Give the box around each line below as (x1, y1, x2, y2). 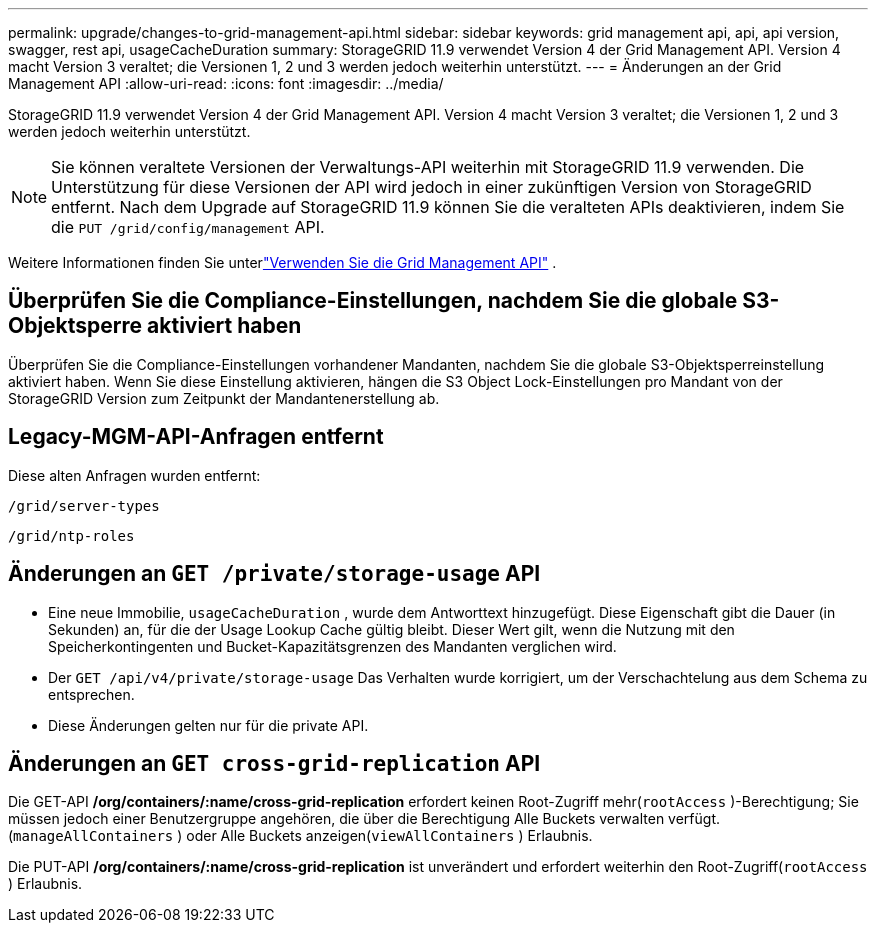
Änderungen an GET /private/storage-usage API (8, 561, 541, 587)
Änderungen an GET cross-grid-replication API (8, 750, 541, 776)
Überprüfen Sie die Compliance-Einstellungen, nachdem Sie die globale (8, 288, 738, 314)
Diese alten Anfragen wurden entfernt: (8, 466, 261, 484)
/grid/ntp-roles (8, 527, 135, 544)
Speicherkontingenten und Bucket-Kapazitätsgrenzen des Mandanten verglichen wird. (48, 637, 617, 655)
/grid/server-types (8, 497, 160, 514)
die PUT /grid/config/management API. (51, 217, 325, 237)
